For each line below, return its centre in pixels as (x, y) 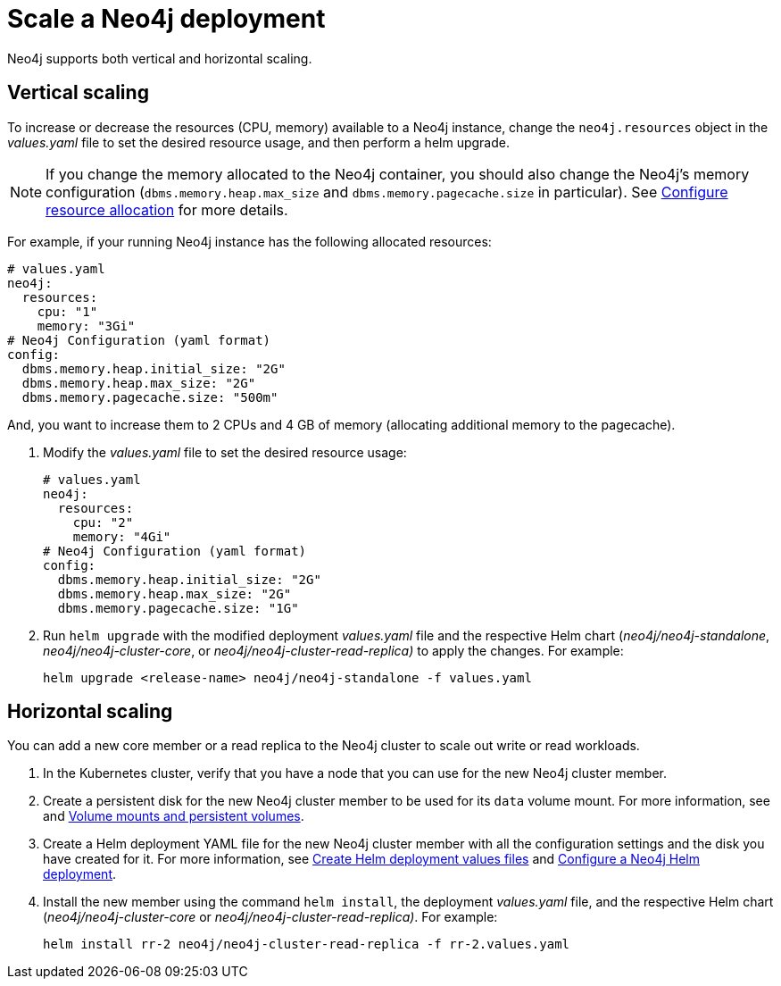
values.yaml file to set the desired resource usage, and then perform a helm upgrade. (258, 142)
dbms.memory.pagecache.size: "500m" (150, 397)
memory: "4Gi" (122, 536)
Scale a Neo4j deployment (166, 19)
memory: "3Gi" (86, 326)
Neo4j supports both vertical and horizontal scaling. (160, 58)
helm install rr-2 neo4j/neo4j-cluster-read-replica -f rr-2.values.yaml (307, 944)
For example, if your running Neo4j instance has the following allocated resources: (249, 241)
